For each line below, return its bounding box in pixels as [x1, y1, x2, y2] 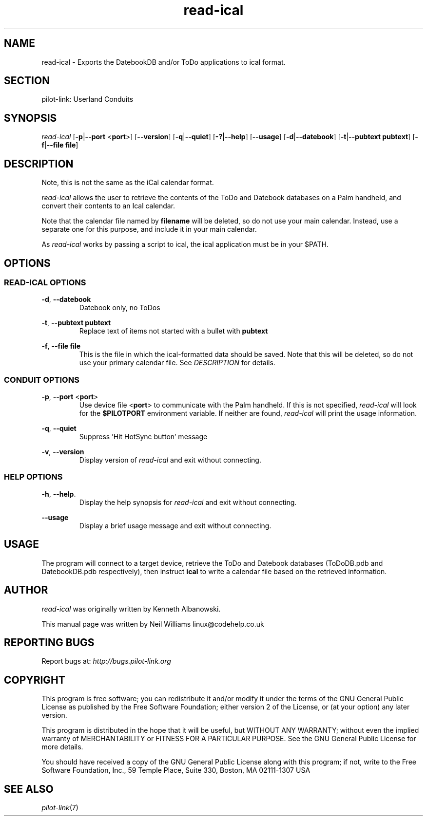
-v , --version [41, 447, 84, 456]
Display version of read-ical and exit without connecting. [79, 456, 261, 465]
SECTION [4, 75, 50, 87]
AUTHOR [4, 584, 48, 596]
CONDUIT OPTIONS [4, 374, 79, 385]
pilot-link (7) [41, 803, 78, 812]
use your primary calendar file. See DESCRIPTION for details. [79, 358, 275, 367]
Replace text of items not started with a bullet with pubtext [79, 327, 268, 335]
